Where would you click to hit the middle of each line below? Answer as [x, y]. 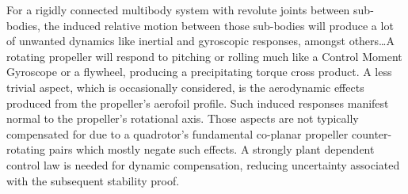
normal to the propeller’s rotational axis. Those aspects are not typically [183, 118]
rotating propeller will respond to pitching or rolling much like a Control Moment [204, 56]
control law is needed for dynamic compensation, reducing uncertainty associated [203, 164]
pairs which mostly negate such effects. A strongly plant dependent [212, 149]
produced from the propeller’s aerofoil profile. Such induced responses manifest [198, 103]
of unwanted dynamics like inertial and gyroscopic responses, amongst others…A [200, 41]
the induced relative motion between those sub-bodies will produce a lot [219, 25]
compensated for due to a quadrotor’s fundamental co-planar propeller [177, 133]
